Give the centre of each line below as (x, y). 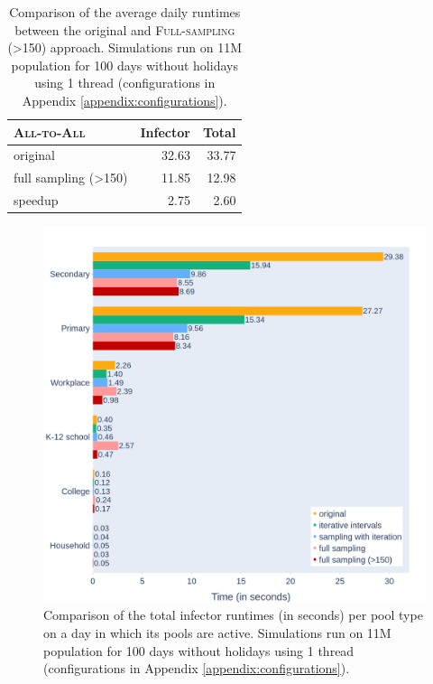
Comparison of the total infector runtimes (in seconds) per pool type (233, 615)
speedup (36, 200)
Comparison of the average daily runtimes (125, 12)
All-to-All (50, 131)
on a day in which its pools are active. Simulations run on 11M (217, 632)
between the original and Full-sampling (125, 29)
